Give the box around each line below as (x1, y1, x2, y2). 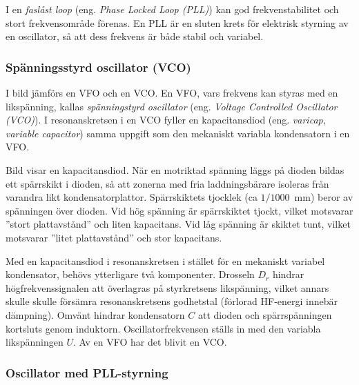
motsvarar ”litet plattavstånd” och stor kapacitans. (6, 230, 222, 244)
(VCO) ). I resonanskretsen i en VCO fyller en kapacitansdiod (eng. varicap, (6, 112, 326, 127)
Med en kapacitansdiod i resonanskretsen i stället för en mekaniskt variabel (6, 253, 325, 268)
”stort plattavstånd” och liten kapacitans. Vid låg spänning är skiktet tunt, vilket (6, 217, 351, 231)
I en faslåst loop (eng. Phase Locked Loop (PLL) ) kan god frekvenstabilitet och (6, 2, 339, 16)
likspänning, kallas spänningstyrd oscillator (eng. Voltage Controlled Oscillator (6, 99, 338, 113)
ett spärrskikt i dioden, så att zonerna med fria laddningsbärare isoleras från (6, 176, 329, 190)
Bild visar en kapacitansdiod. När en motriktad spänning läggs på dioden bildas (6, 162, 345, 177)
